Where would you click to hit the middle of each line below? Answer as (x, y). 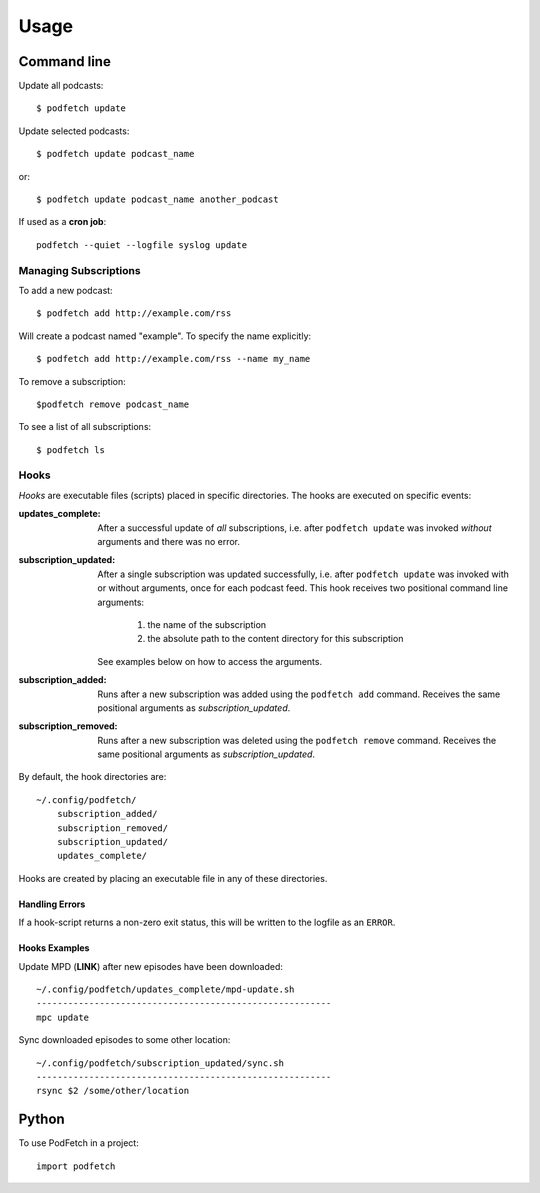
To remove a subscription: (72, 381)
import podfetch (76, 1166)
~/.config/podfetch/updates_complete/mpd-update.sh (165, 989)
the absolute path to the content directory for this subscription (275, 639)
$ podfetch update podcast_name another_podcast (157, 199)
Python (41, 1119)
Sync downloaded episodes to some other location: (124, 1040)
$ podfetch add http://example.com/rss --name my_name (173, 359)
